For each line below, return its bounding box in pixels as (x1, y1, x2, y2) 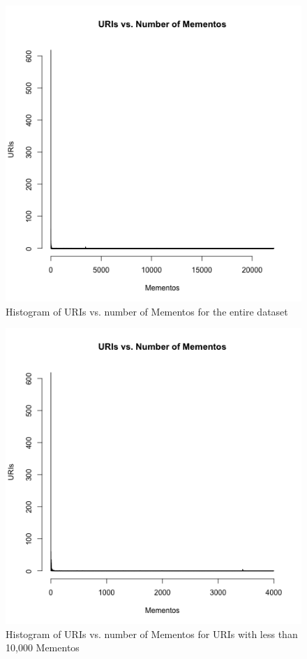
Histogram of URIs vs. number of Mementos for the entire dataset (6, 304, 288, 318)
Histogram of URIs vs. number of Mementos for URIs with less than (6, 626, 298, 641)
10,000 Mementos (6, 640, 80, 655)
